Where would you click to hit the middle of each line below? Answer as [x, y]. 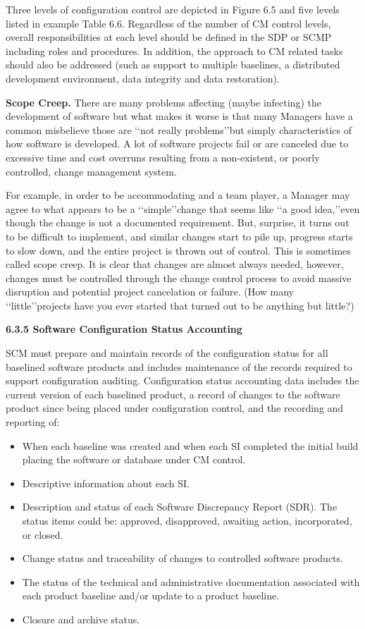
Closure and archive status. [81, 619]
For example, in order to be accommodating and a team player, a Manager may [178, 195]
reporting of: [33, 422]
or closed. [43, 534]
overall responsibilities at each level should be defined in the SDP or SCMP [169, 37]
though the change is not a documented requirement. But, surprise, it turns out [178, 222]
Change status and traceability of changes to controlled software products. [182, 558]
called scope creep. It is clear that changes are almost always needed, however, [175, 264]
